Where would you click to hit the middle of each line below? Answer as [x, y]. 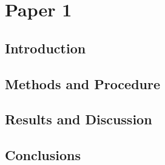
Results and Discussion [79, 119]
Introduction [45, 48]
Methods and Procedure [83, 83]
